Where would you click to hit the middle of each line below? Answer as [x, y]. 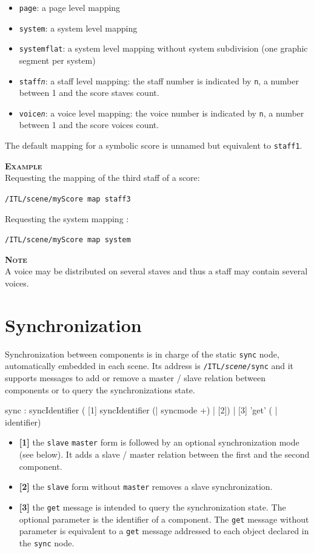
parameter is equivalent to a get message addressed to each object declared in [164, 531]
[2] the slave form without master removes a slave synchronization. [146, 487]
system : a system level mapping [78, 28]
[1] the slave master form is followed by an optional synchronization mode [159, 442]
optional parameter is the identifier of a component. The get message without [164, 519]
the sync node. [47, 542]
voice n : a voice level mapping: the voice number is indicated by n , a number [162, 113]
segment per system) [57, 60]
